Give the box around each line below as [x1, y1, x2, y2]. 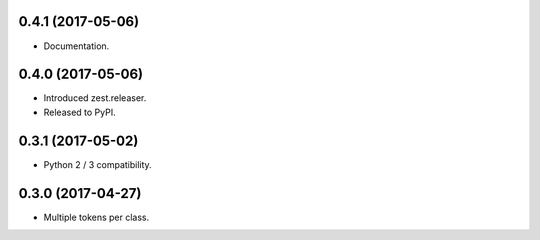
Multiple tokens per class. [43, 211, 150, 223]
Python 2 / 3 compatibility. [43, 158, 152, 170]
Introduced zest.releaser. [43, 92, 147, 104]
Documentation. [43, 40, 110, 52]
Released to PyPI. [43, 106, 116, 118]
